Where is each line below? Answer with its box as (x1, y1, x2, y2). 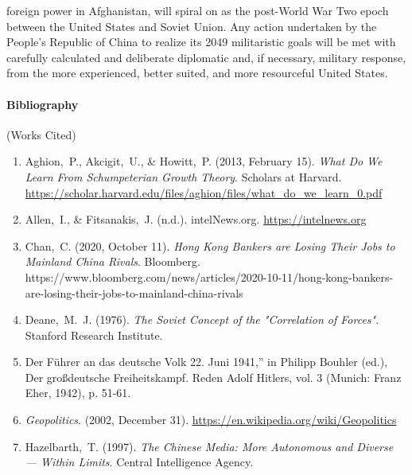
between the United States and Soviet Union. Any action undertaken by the (6, 18, 377, 34)
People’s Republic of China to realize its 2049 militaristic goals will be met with (6, 33, 396, 50)
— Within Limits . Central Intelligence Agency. (25, 454, 254, 470)
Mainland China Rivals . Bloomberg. (25, 253, 200, 270)
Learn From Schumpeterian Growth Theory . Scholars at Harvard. (25, 168, 342, 185)
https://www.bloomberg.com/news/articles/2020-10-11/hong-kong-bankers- (25, 268, 394, 285)
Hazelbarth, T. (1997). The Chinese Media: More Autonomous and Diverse (25, 438, 394, 454)
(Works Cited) (6, 126, 76, 142)
